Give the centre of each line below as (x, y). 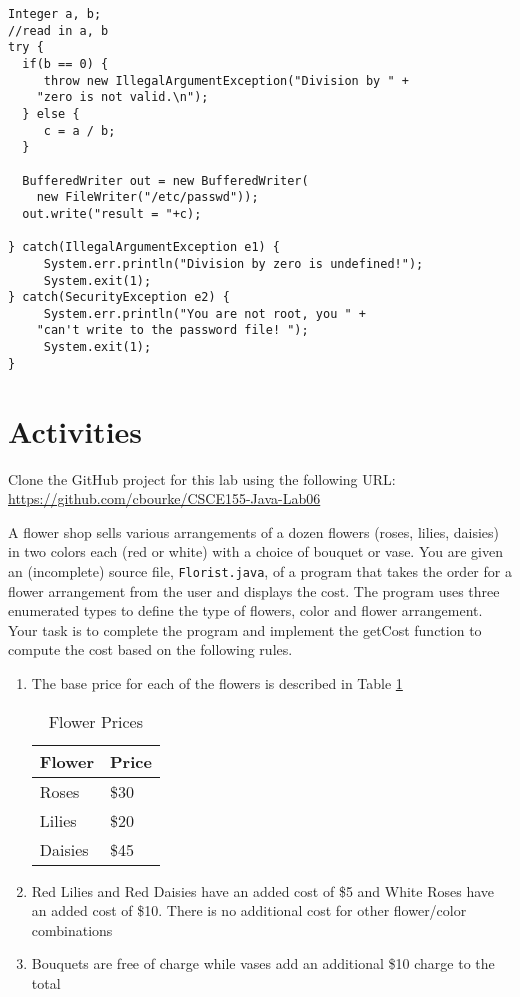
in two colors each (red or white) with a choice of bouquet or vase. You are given (255, 551)
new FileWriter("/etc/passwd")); (147, 197)
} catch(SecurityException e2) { (119, 297)
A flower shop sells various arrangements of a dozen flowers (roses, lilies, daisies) (254, 531)
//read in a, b (58, 30)
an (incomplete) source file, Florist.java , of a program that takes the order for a (260, 570)
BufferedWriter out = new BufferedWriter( (165, 180)
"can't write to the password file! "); (172, 330)
